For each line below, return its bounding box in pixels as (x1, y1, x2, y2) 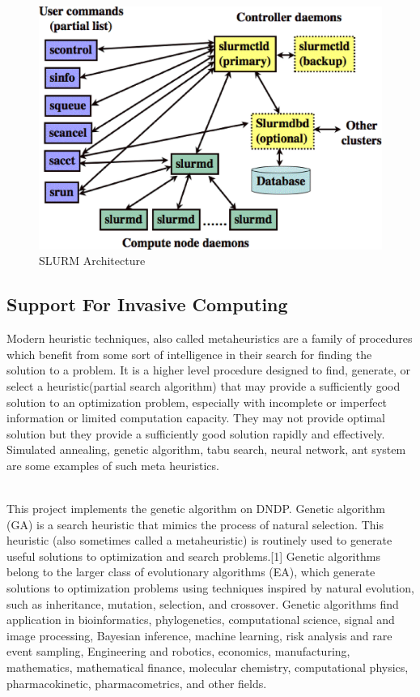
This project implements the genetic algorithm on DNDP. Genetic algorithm (6, 500, 386, 517)
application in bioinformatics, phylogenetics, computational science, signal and (6, 611, 395, 628)
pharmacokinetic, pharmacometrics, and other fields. (6, 674, 267, 691)
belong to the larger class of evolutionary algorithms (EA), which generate (6, 563, 375, 580)
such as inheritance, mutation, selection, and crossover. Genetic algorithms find (6, 595, 399, 612)
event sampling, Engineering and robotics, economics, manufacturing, (6, 643, 350, 660)
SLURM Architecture (39, 252, 146, 269)
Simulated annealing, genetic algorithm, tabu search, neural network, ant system (6, 441, 406, 458)
